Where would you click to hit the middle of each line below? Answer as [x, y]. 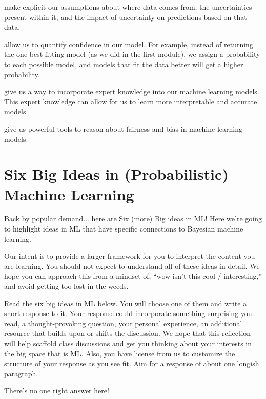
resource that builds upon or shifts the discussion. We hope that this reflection [128, 333]
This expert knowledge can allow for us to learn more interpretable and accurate [131, 101]
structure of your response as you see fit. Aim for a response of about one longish [132, 363]
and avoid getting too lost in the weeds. [66, 286]
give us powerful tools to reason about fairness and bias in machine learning [123, 128]
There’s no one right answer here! [57, 391]
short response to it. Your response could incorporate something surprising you [128, 313]
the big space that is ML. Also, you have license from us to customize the [120, 353]
